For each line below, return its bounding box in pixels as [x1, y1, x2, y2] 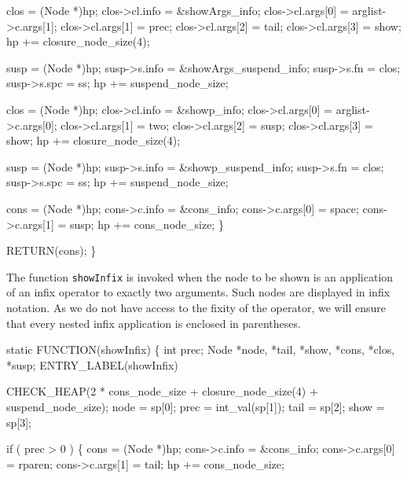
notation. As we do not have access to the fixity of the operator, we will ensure [6, 299, 386, 315]
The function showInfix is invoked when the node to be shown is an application [6, 268, 394, 285]
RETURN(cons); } [6, 242, 97, 259]
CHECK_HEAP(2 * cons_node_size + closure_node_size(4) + [6, 383, 318, 399]
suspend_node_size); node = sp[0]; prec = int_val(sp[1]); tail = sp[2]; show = [6, 398, 385, 414]
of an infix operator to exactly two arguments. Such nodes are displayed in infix [6, 284, 390, 300]
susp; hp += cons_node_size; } [70, 215, 224, 232]
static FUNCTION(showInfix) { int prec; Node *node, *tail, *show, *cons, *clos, [6, 341, 395, 358]
